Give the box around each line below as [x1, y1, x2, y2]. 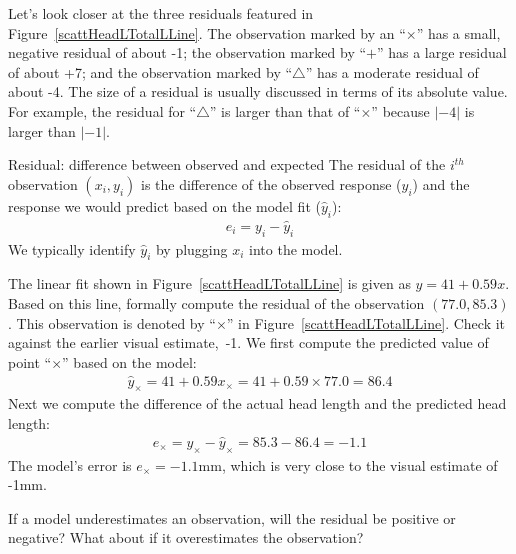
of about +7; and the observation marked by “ [8, 61, 293, 82]
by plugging [155, 238, 228, 259]
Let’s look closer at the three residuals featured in [8, 3, 314, 23]
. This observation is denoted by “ [8, 312, 216, 333]
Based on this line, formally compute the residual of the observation [8, 292, 425, 313]
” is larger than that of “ [209, 100, 361, 121]
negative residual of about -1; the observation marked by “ [8, 42, 367, 63]
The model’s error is [8, 454, 132, 475]
